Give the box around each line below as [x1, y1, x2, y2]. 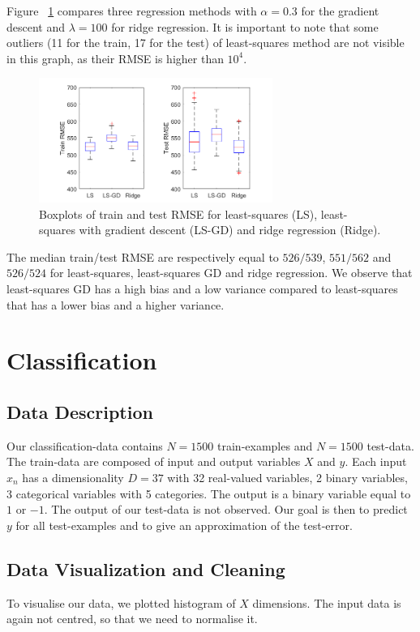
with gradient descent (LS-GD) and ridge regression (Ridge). [79, 221, 381, 238]
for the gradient [301, 2, 379, 19]
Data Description [6, 399, 153, 424]
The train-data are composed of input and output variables [6, 453, 301, 470]
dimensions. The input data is [252, 594, 401, 611]
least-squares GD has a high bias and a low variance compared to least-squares [6, 280, 398, 297]
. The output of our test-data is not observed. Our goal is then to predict [44, 501, 408, 518]
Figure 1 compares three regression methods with [6, 2, 257, 19]
